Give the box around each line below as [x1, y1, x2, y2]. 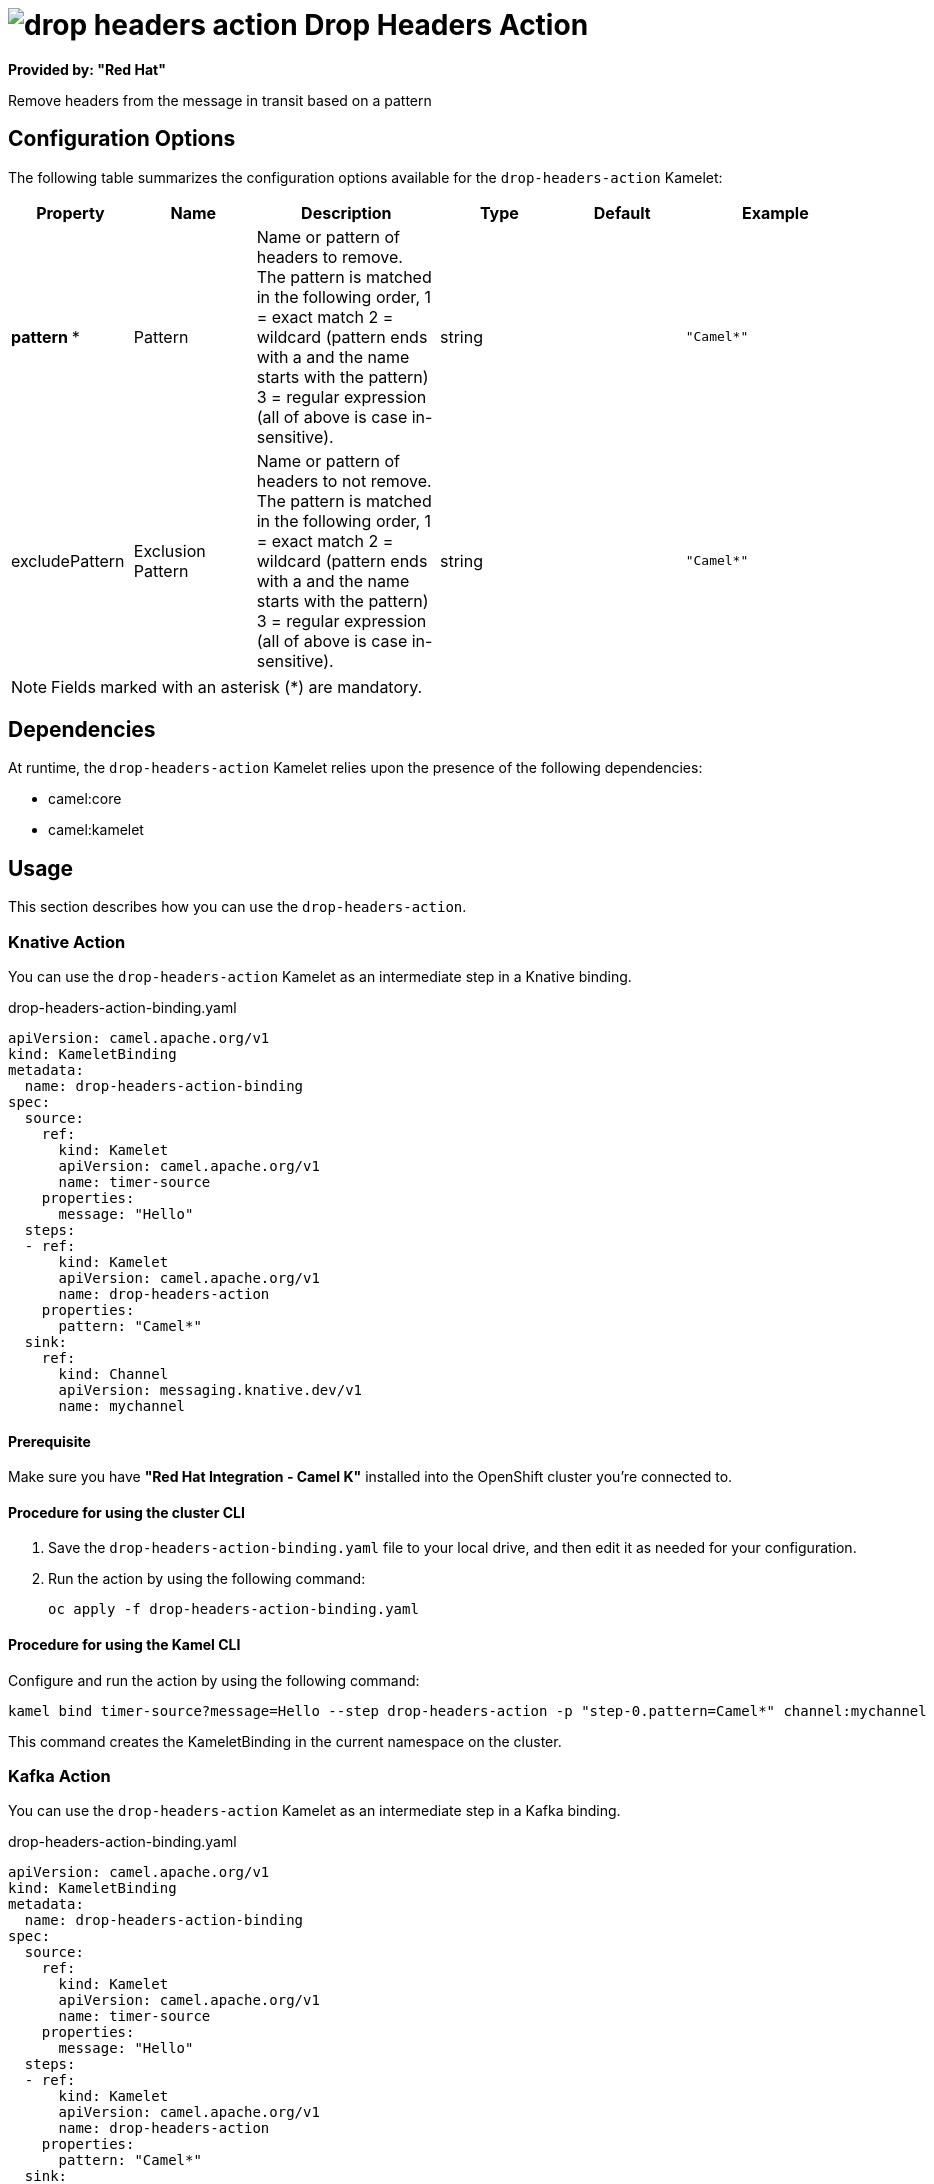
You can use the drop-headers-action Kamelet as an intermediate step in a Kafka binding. [8, 1802, 621, 1820]
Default [593, 202, 651, 223]
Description [301, 202, 392, 223]
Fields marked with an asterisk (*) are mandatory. [51, 676, 423, 697]
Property [36, 202, 105, 223]
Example [741, 202, 809, 223]
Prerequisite [8, 1432, 91, 1450]
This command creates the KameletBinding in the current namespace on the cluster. [8, 1732, 562, 1750]
